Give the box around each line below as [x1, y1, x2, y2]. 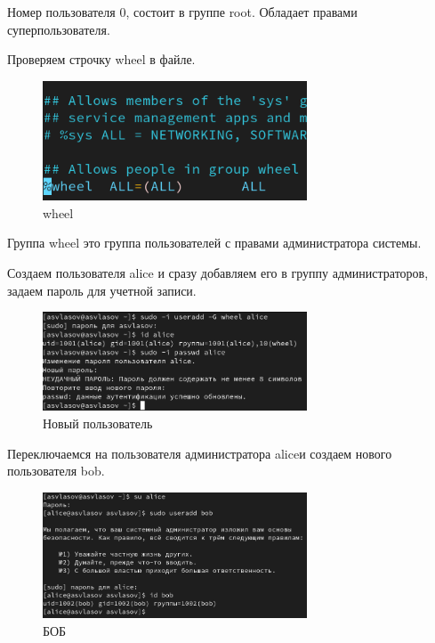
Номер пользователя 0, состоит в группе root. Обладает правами [7, 3, 358, 20]
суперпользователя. [7, 20, 110, 38]
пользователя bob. [7, 461, 105, 480]
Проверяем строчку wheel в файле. [7, 50, 196, 69]
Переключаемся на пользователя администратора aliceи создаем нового [7, 444, 392, 462]
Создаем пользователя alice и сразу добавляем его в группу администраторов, [7, 264, 429, 282]
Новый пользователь [43, 413, 153, 432]
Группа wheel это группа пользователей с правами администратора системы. [7, 233, 422, 252]
